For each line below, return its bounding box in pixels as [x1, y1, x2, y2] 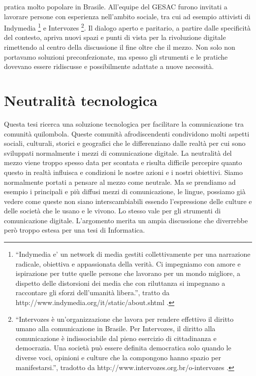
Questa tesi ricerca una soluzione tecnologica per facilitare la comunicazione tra [4, 118, 244, 129]
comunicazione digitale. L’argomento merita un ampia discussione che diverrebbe [4, 215, 248, 225]
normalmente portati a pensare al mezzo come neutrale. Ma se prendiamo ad [4, 176, 236, 187]
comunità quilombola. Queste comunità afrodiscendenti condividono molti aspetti [4, 128, 250, 138]
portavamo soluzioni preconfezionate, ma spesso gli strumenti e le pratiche [4, 51, 228, 62]
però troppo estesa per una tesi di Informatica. [4, 225, 145, 235]
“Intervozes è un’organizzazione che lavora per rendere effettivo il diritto [15, 313, 234, 324]
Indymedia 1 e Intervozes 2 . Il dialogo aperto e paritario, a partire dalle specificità [4, 21, 251, 33]
